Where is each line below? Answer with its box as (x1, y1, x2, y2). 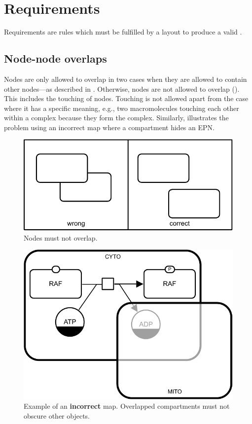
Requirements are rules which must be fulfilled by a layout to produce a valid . (4, 27, 242, 37)
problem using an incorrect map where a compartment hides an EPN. (4, 122, 215, 132)
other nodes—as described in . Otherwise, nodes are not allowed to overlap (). (4, 83, 240, 94)
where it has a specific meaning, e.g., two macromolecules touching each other (4, 103, 239, 113)
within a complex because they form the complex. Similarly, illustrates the (4, 112, 229, 123)
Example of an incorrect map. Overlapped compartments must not (24, 401, 230, 411)
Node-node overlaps (4, 51, 107, 66)
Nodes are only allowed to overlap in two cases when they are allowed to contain (4, 73, 247, 84)
